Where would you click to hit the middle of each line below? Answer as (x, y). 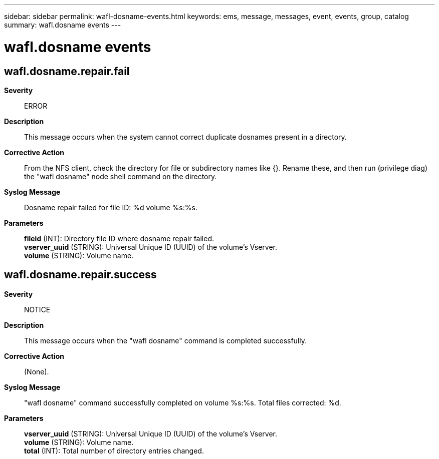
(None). (37, 371)
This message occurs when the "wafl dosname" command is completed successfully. (166, 340)
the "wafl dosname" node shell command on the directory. (121, 176)
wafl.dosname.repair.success (80, 275)
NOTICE (37, 309)
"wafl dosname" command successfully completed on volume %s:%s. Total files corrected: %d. (183, 402)
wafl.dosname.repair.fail (67, 71)
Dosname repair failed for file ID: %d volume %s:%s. (111, 207)
